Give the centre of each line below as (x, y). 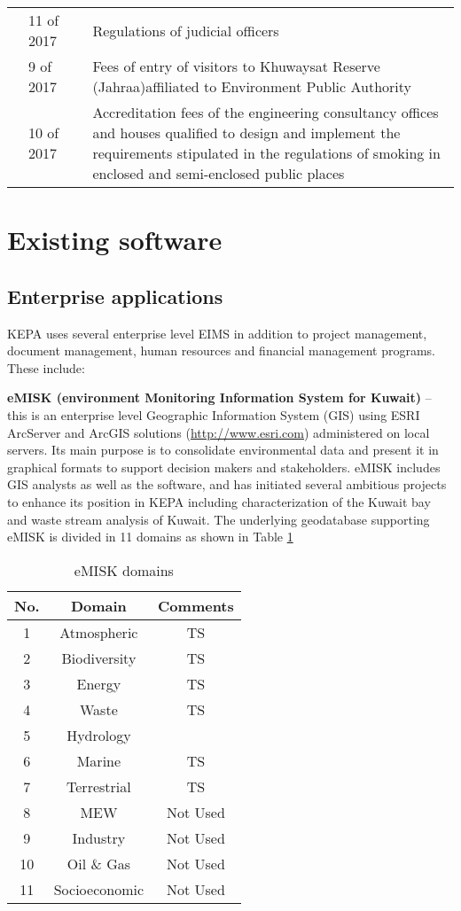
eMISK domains (124, 570)
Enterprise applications (115, 296)
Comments (196, 605)
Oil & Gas (99, 863)
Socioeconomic (99, 889)
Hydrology (99, 735)
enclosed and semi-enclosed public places (219, 173)
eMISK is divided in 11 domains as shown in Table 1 (150, 537)
